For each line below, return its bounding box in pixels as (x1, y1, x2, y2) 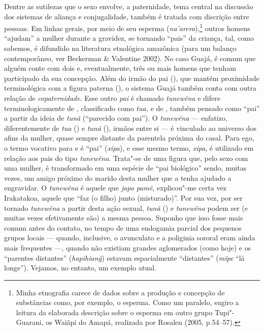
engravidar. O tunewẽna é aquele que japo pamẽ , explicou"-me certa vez (4, 182, 226, 193)
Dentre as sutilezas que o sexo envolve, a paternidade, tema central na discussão (4, 1, 253, 11)
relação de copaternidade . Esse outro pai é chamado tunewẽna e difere (4, 93, 220, 103)
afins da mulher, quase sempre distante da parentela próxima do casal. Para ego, (4, 132, 254, 143)
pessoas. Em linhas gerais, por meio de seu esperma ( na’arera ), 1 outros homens (4, 21, 250, 33)
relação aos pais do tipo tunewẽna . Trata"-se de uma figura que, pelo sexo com (4, 152, 248, 163)
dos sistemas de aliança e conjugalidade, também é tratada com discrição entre (4, 11, 249, 21)
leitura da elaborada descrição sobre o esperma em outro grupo (16, 307, 213, 317)
